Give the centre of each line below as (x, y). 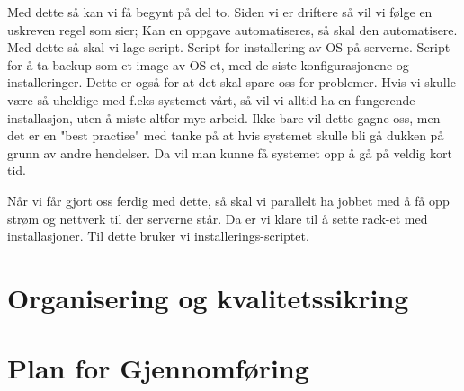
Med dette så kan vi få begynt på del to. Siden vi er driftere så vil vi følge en (220, 12)
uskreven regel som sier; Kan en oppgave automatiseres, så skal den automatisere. (232, 29)
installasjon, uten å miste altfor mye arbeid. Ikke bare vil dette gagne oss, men (224, 117)
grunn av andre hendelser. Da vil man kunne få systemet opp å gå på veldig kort (230, 152)
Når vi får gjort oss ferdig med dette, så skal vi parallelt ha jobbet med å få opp (228, 200)
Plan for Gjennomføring (158, 368)
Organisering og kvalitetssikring (208, 297)
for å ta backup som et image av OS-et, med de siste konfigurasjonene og (208, 64)
